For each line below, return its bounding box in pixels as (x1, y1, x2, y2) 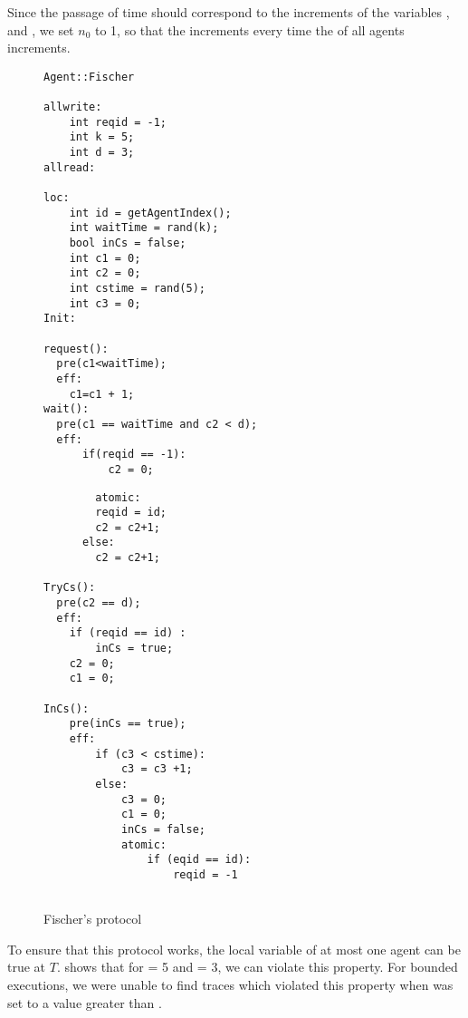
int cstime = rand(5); (69, 281, 205, 295)
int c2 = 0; (69, 267, 141, 280)
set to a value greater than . (7, 993, 162, 1012)
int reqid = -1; (69, 115, 167, 129)
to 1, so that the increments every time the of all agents (94, 20, 405, 39)
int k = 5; (69, 131, 135, 144)
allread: (43, 160, 96, 174)
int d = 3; (69, 146, 135, 160)
